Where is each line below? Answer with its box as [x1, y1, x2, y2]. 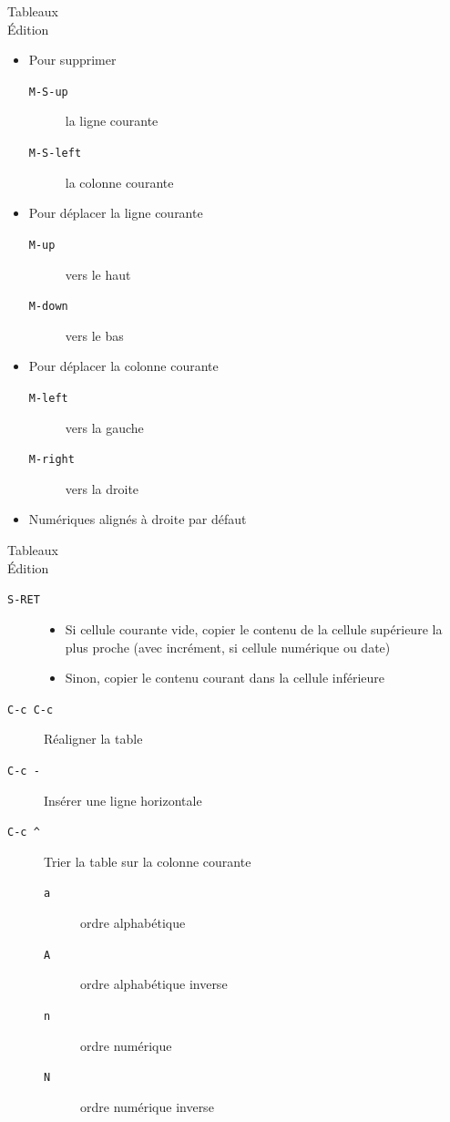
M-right [28, 453, 75, 467]
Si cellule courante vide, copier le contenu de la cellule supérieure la [65, 619, 443, 638]
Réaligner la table [44, 729, 143, 748]
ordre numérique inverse [80, 1096, 214, 1116]
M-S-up [28, 85, 68, 98]
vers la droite [65, 479, 139, 498]
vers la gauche [65, 417, 144, 437]
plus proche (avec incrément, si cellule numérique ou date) [65, 637, 391, 656]
